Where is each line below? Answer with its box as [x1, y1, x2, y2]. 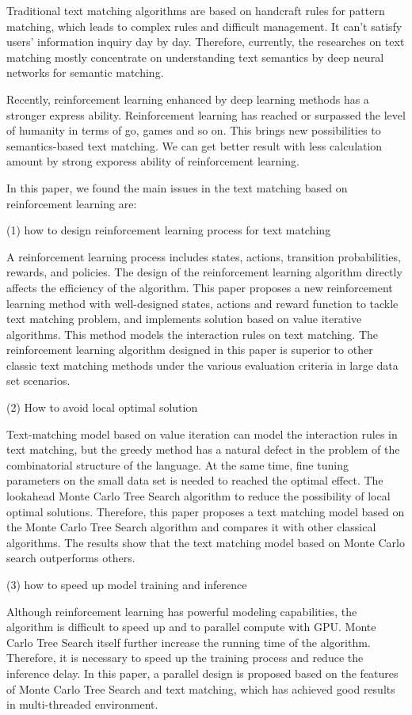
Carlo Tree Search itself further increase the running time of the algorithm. [6, 633, 371, 650]
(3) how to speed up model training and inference [6, 576, 247, 592]
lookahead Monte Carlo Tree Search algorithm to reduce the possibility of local [6, 488, 391, 504]
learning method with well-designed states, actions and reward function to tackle [6, 295, 399, 311]
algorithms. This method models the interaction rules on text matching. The [6, 325, 379, 342]
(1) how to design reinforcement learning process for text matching [6, 222, 331, 238]
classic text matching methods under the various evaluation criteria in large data [6, 356, 399, 373]
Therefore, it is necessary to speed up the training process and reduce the [6, 649, 364, 666]
